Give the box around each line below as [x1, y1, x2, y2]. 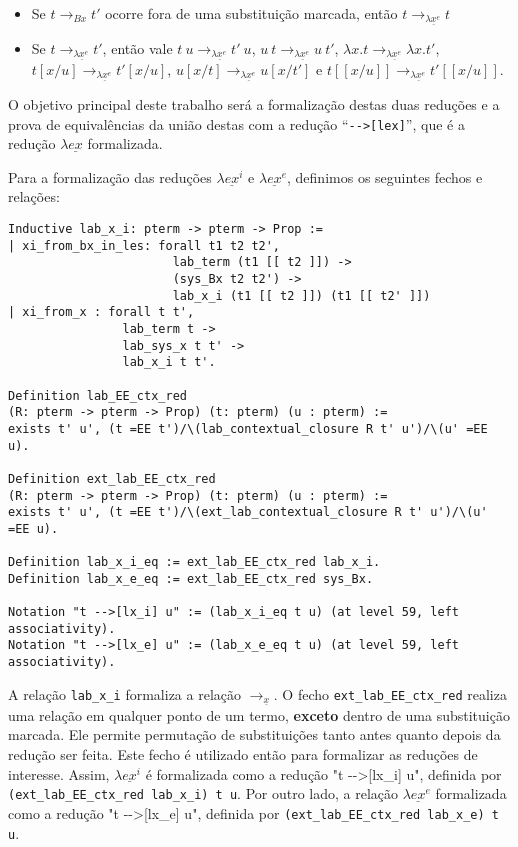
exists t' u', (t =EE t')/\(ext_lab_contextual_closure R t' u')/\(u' [8, 505, 488, 520]
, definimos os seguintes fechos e [287, 166, 483, 187]
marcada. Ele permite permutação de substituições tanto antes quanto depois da [8, 724, 501, 745]
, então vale [102, 38, 173, 59]
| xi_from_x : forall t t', [8, 305, 195, 320]
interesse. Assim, [8, 763, 110, 784]
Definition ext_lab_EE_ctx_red [8, 471, 216, 486]
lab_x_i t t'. [122, 355, 216, 370]
